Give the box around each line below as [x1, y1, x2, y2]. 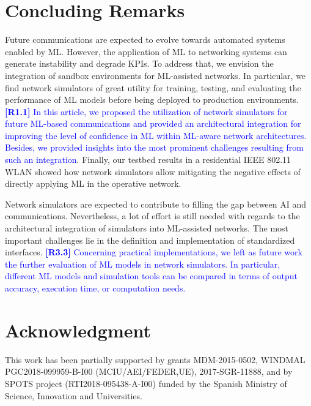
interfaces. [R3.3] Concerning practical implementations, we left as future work [5, 246, 302, 258]
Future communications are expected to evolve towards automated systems [5, 33, 285, 46]
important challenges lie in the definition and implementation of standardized [5, 233, 295, 246]
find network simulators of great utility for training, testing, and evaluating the [5, 81, 301, 94]
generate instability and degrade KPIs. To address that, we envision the [5, 57, 274, 70]
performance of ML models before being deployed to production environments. [5, 93, 299, 106]
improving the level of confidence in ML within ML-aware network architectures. [5, 129, 307, 141]
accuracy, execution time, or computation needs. [5, 282, 186, 294]
